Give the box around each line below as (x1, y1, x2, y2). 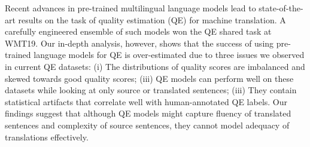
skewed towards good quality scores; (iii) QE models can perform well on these (5, 72, 294, 84)
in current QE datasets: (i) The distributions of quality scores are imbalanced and (5, 60, 305, 72)
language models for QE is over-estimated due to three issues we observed (34, 48, 305, 61)
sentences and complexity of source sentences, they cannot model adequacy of (5, 118, 290, 131)
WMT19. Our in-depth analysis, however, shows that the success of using (5, 36, 274, 49)
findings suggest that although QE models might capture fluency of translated (5, 107, 291, 120)
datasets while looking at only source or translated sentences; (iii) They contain (5, 84, 297, 96)
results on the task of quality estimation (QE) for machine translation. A (18, 13, 286, 26)
